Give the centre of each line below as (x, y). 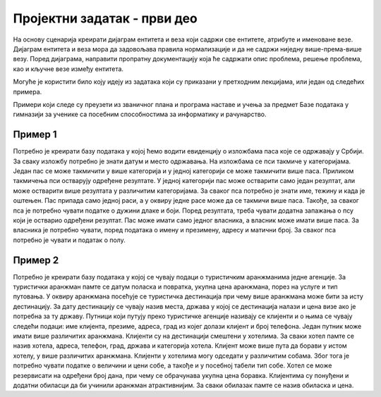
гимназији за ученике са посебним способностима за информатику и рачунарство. (140, 114)
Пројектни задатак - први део (105, 18)
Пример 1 (35, 135)
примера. (28, 92)
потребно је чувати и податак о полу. (69, 240)
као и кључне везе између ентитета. (68, 69)
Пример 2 (36, 260)
